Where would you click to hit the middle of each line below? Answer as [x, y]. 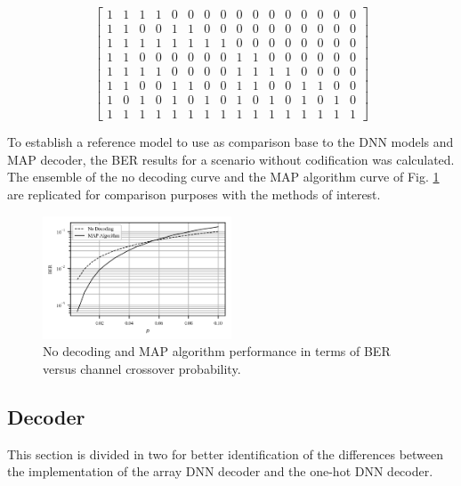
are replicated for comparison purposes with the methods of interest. [194, 194]
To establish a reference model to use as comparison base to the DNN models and [230, 142]
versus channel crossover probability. [142, 369]
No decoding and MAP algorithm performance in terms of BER [217, 351]
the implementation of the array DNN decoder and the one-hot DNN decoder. [220, 471]
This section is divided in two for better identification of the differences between [226, 454]
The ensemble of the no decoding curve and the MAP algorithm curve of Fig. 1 [223, 177]
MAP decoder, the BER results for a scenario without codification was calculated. [231, 159]
